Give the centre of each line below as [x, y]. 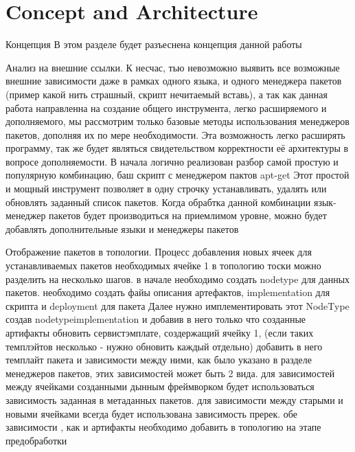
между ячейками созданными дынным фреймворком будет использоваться [160, 386]
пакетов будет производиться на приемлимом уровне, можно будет [188, 215]
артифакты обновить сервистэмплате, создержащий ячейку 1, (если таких [160, 332]
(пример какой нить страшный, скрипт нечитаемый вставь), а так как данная [167, 94]
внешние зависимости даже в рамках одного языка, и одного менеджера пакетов [174, 81]
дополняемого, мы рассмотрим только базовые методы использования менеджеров [177, 121]
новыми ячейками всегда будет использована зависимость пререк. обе [151, 413]
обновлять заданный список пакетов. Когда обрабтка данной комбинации [158, 202]
